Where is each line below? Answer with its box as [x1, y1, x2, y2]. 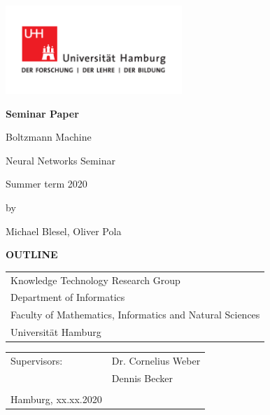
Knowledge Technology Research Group [10, 272, 180, 287]
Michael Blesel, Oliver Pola [6, 223, 122, 238]
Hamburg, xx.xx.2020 [10, 391, 102, 406]
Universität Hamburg [10, 325, 101, 339]
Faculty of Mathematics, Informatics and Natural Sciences [10, 307, 260, 322]
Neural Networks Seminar [6, 153, 115, 167]
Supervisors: [10, 353, 63, 367]
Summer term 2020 [6, 176, 87, 191]
